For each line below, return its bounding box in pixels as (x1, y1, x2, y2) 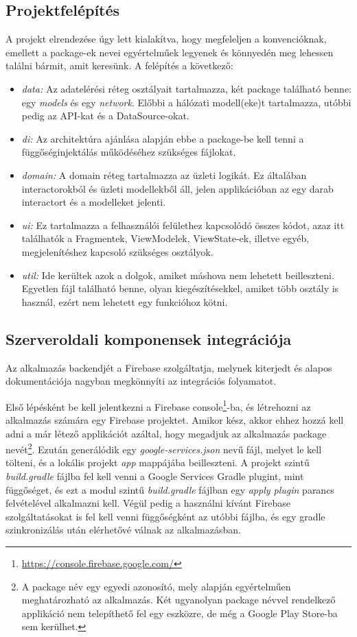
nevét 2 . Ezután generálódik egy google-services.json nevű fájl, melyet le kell (5, 440, 322, 456)
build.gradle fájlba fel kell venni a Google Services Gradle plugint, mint (5, 468, 304, 483)
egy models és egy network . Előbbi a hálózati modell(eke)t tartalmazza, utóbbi (21, 95, 352, 109)
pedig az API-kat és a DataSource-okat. (21, 108, 189, 123)
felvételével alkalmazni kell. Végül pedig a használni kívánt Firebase (5, 496, 290, 510)
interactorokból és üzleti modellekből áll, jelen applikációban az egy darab (21, 181, 334, 195)
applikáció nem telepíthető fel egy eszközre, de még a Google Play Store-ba (21, 605, 338, 620)
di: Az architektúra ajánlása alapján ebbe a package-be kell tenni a (21, 131, 304, 145)
